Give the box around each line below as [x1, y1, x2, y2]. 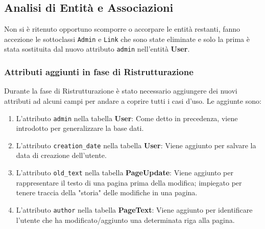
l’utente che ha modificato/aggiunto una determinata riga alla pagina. [16, 214, 235, 225]
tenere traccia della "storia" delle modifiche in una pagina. [16, 187, 198, 198]
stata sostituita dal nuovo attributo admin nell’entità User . [4, 43, 190, 54]
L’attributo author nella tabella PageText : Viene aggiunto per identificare [16, 204, 253, 215]
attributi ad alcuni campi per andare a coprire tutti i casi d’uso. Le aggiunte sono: [4, 95, 261, 106]
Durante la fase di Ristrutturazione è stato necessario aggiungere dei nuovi [4, 85, 237, 96]
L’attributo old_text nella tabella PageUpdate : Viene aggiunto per [16, 167, 233, 178]
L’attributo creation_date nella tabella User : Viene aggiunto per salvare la [16, 140, 256, 150]
